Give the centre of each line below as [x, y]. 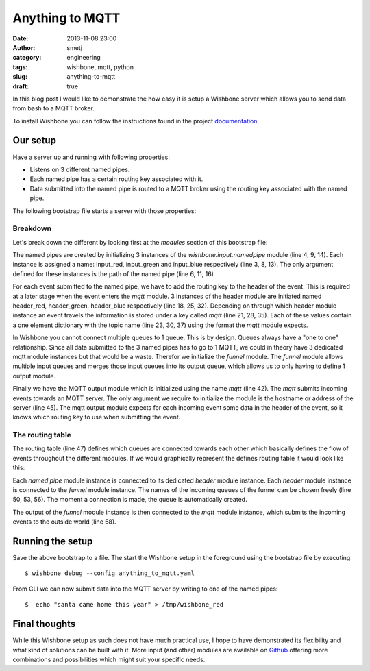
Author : [24, 47]
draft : [21, 86]
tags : [20, 67]
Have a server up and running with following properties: [91, 157]
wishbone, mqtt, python [100, 67]
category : [27, 58]
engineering [84, 58]
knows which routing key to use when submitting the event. [97, 417]
